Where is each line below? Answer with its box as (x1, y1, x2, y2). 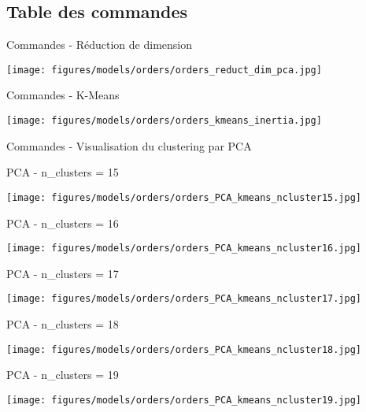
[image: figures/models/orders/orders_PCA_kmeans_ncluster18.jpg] (6, 343, 362, 355)
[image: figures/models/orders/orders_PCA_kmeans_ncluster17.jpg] (6, 293, 362, 305)
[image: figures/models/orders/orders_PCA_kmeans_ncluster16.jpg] (6, 243, 362, 254)
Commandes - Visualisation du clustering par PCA (6, 137, 252, 154)
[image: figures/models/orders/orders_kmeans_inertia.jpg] (6, 115, 322, 127)
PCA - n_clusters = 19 (6, 366, 119, 383)
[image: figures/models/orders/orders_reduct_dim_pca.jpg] (6, 64, 322, 76)
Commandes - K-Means (6, 87, 120, 103)
